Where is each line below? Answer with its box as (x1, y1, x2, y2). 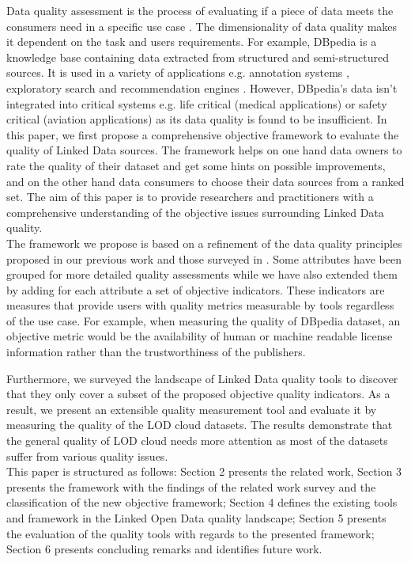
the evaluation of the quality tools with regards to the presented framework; (6, 525, 375, 541)
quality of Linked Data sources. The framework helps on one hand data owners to (6, 142, 402, 158)
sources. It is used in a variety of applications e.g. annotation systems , (6, 64, 349, 81)
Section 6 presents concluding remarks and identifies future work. (6, 541, 322, 557)
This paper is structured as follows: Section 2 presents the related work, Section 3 (6, 463, 402, 480)
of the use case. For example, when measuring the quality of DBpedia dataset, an (6, 312, 401, 328)
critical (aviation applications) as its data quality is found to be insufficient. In (6, 111, 387, 127)
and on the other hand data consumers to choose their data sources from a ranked (6, 173, 405, 189)
